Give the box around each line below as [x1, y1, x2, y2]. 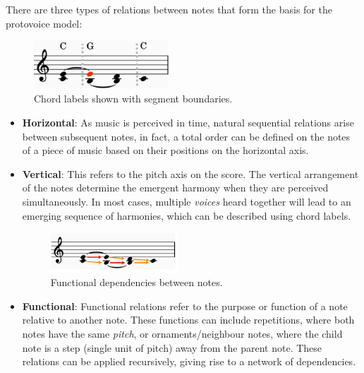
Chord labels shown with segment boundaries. [34, 91, 233, 106]
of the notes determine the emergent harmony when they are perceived [22, 180, 329, 195]
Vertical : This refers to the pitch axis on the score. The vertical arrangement [22, 166, 359, 181]
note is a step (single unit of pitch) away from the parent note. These [22, 340, 322, 355]
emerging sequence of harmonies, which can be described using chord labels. [22, 208, 351, 223]
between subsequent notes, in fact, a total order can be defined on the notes [22, 129, 351, 143]
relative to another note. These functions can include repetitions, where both [22, 312, 355, 327]
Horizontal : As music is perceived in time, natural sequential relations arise [22, 114, 354, 129]
